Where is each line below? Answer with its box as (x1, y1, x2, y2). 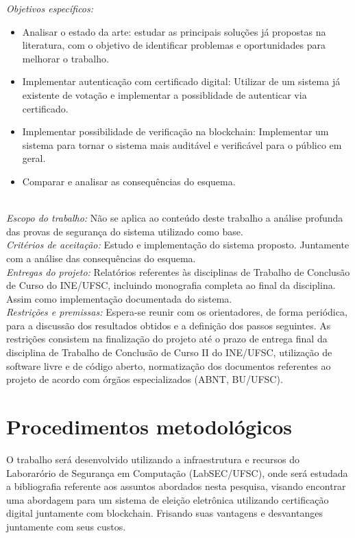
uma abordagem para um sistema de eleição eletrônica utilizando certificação (6, 492, 329, 506)
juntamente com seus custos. (6, 519, 126, 533)
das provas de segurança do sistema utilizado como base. (6, 224, 243, 238)
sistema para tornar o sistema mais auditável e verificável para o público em (22, 137, 342, 152)
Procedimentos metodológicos (6, 412, 293, 441)
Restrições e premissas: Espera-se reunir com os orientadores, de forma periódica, (6, 305, 347, 319)
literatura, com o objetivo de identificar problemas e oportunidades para (22, 38, 326, 52)
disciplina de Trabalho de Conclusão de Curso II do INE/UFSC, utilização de (6, 345, 332, 360)
